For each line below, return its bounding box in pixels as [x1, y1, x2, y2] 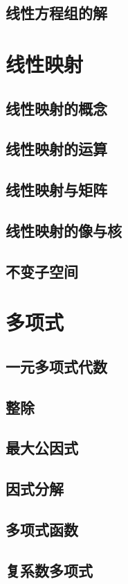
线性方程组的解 [6, 2, 107, 24]
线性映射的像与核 [6, 219, 122, 241]
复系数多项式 [6, 559, 93, 581]
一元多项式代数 [6, 355, 107, 377]
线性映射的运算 [6, 138, 107, 160]
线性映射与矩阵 [6, 179, 107, 200]
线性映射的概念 [6, 97, 107, 119]
